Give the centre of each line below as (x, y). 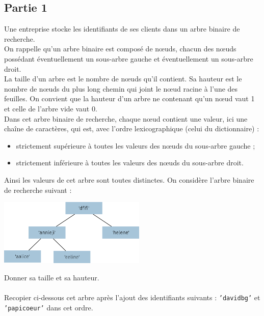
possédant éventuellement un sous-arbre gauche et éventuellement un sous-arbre (129, 58)
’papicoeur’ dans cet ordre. (49, 307)
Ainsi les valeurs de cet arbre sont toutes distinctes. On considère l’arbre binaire (129, 179)
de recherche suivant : (38, 190)
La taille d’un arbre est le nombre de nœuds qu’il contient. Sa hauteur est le (123, 79)
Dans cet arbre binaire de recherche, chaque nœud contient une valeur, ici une (126, 118)
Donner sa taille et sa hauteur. (52, 277)
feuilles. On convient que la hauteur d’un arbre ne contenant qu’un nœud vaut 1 (129, 98)
